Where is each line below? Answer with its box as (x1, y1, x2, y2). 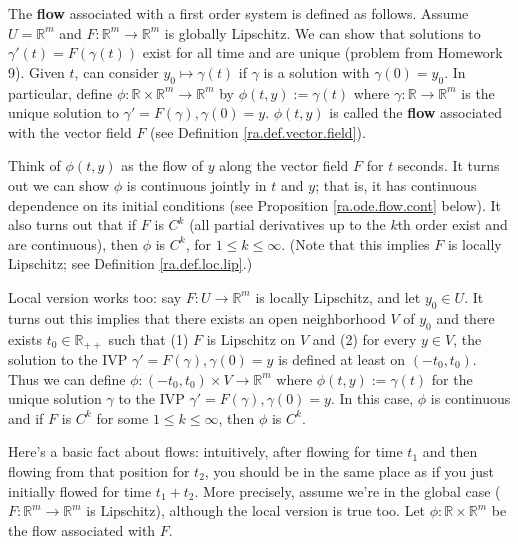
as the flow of (121, 155, 203, 176)
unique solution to (8, 102, 119, 123)
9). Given (8, 61, 65, 82)
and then (422, 441, 478, 462)
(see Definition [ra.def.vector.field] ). (150, 121, 366, 142)
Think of (8, 155, 61, 176)
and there (436, 307, 495, 328)
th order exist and (397, 214, 508, 235)
